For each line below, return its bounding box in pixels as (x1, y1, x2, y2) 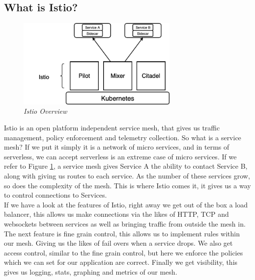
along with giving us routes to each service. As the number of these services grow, (4, 171, 250, 181)
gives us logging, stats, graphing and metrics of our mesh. (4, 266, 177, 277)
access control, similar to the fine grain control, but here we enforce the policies (4, 247, 243, 257)
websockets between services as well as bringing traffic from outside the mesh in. (4, 218, 246, 229)
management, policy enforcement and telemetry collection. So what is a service (4, 132, 241, 142)
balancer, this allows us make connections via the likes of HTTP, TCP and (4, 209, 229, 219)
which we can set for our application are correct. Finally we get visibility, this (4, 257, 238, 267)
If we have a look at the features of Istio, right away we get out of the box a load (4, 199, 248, 209)
